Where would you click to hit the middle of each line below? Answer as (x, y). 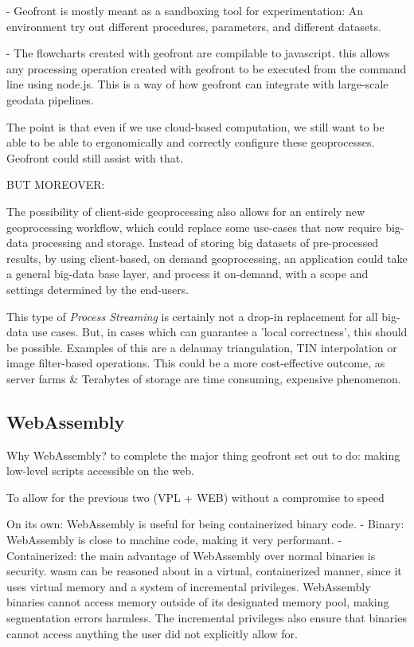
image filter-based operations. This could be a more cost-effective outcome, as (196, 363)
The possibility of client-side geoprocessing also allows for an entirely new (186, 211)
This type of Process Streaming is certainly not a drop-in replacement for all (192, 316)
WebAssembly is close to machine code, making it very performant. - (174, 540)
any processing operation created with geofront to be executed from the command (207, 68)
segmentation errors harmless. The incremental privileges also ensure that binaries (207, 618)
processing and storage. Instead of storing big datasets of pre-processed (205, 243)
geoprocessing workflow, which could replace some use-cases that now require (194, 227)
